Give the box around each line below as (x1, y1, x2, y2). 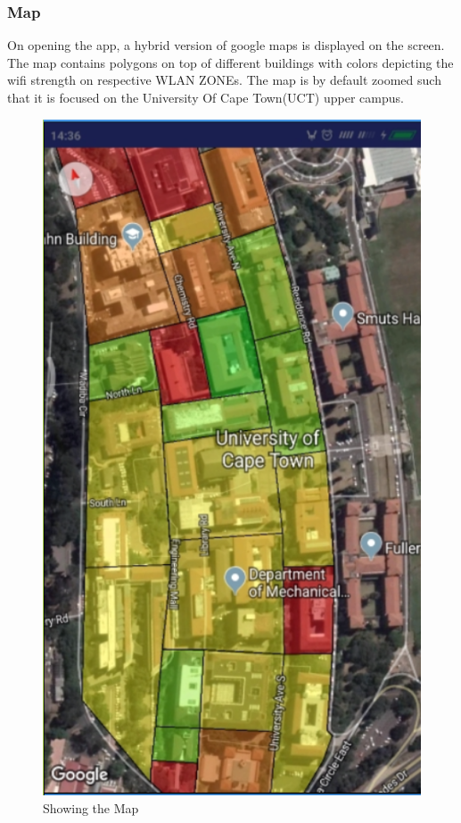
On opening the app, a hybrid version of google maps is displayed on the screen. (7, 36, 445, 54)
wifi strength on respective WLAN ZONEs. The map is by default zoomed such (7, 71, 441, 89)
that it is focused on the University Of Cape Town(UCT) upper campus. (7, 88, 404, 106)
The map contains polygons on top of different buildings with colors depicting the (7, 53, 454, 71)
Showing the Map (43, 799, 139, 818)
